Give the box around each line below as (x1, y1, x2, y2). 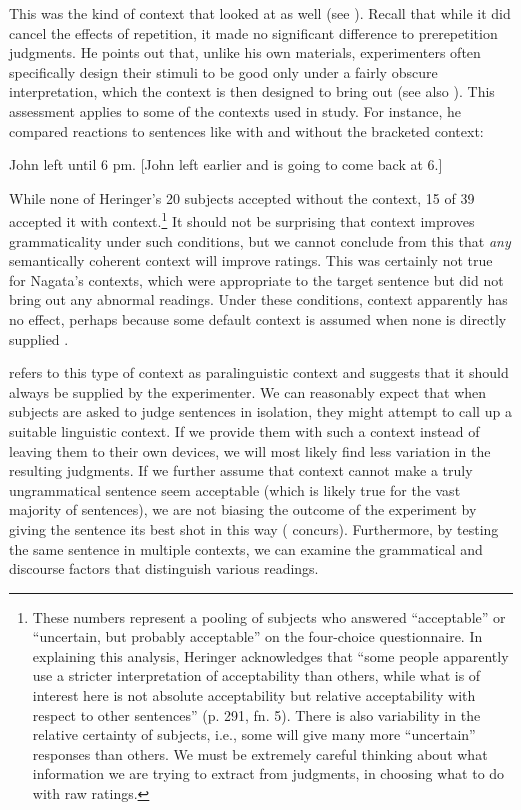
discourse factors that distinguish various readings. (9, 558, 319, 579)
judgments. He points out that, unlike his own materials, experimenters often (9, 42, 481, 63)
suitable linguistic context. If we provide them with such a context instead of (9, 420, 480, 441)
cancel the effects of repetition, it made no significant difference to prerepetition (9, 22, 498, 43)
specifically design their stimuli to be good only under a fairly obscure (9, 61, 438, 82)
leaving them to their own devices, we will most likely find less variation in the (9, 440, 491, 461)
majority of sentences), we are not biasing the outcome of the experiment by (9, 499, 477, 520)
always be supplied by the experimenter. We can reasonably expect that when (9, 381, 487, 402)
